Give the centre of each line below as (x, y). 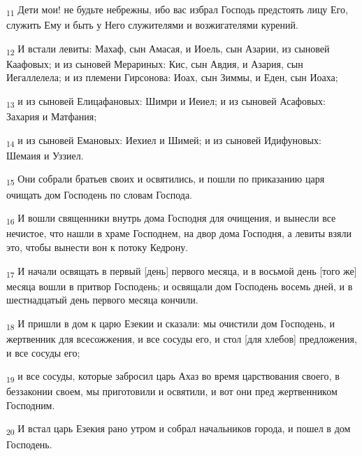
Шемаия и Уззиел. (45, 155)
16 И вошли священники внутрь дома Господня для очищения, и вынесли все (171, 219)
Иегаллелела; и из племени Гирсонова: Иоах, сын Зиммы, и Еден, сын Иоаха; (172, 77)
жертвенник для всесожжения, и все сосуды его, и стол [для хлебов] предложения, (182, 338)
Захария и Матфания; (52, 116)
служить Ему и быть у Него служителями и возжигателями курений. (152, 25)
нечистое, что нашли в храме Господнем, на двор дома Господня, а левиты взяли (179, 233)
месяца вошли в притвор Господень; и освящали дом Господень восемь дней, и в (180, 286)
